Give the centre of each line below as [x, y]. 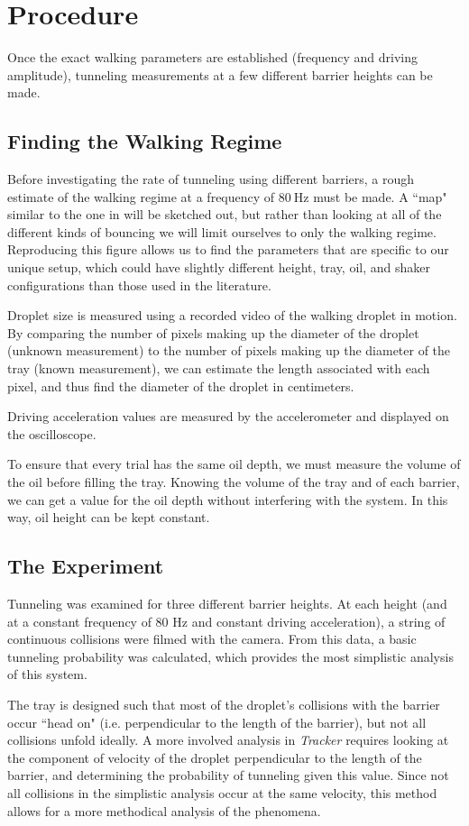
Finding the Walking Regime [145, 141]
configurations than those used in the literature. [139, 285]
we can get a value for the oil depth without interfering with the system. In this [228, 499]
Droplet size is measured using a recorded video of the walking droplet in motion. [232, 315]
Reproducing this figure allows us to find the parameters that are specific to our [228, 249]
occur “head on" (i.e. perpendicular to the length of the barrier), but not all [217, 722]
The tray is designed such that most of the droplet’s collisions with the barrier [224, 704]
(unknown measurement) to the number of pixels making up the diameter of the [229, 350]
